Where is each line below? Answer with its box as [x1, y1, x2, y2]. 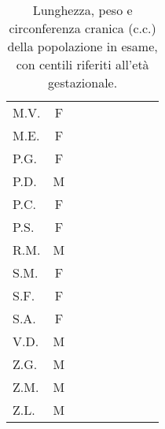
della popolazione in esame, [7, 37, 158, 55]
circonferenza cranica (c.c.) [9, 19, 156, 37]
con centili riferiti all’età [16, 55, 149, 73]
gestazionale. [48, 73, 118, 91]
